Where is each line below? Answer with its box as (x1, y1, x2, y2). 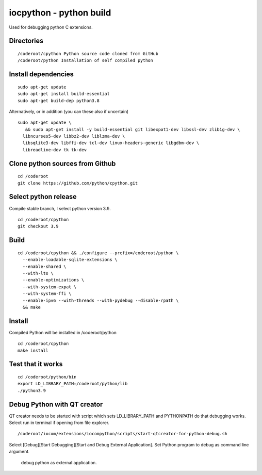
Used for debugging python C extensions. (9, 24, 93, 30)
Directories (9, 37, 44, 45)
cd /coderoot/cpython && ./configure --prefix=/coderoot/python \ (17, 250, 179, 256)
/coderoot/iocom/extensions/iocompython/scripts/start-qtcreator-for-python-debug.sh (17, 431, 228, 437)
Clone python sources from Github (9, 159, 116, 167)
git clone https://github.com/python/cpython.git (17, 180, 138, 186)
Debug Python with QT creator (9, 400, 103, 409)
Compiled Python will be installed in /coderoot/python (9, 329, 116, 335)
